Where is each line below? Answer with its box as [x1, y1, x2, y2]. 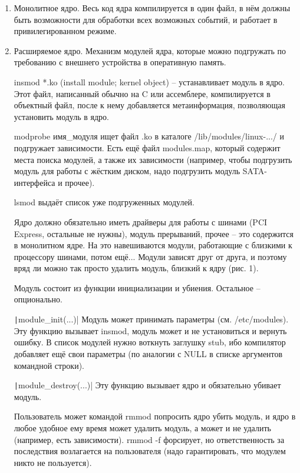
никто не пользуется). [14, 456, 92, 468]
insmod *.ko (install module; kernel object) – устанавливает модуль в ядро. [14, 75, 285, 88]
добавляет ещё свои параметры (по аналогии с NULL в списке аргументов [14, 347, 283, 359]
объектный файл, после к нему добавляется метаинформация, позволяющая [14, 99, 285, 111]
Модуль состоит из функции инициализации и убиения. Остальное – [14, 281, 261, 294]
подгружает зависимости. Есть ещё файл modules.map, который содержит [14, 141, 281, 154]
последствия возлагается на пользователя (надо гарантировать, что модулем [14, 445, 286, 457]
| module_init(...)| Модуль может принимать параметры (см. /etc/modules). [14, 313, 289, 325]
